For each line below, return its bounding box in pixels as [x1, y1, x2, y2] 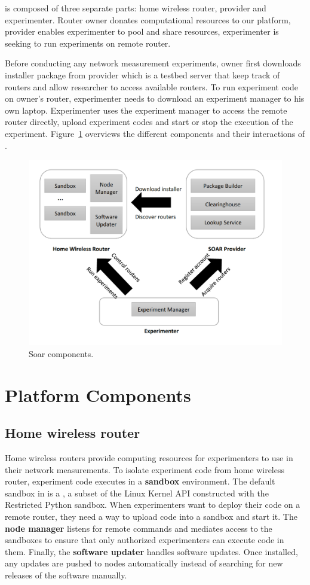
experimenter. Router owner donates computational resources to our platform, [5, 13, 291, 26]
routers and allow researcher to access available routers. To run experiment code [5, 80, 299, 93]
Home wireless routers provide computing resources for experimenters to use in [5, 452, 293, 464]
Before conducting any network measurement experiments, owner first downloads [5, 57, 301, 69]
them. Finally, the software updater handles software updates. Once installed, [5, 545, 298, 557]
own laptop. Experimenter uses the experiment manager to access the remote [5, 103, 287, 116]
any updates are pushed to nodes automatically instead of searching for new [5, 557, 283, 569]
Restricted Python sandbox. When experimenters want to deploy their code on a [5, 498, 300, 511]
